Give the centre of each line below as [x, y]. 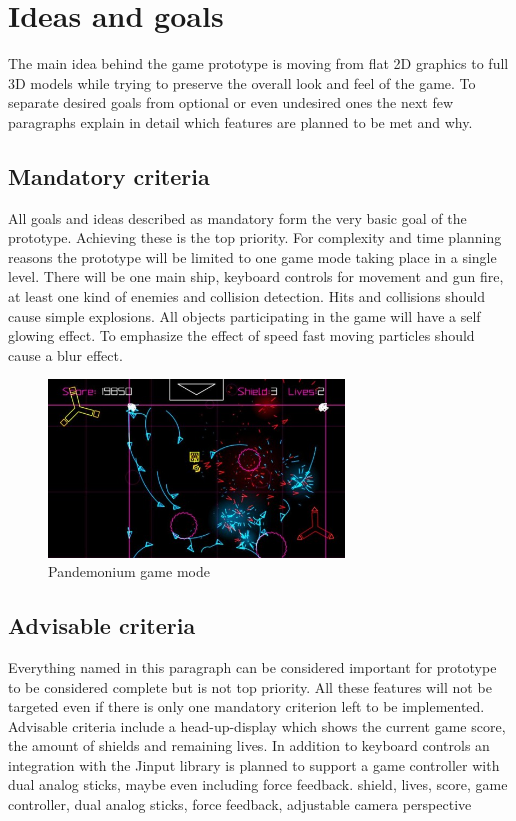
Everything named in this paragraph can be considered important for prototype [252, 666]
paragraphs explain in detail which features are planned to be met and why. [240, 121]
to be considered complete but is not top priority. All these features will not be [250, 686]
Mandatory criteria [109, 175]
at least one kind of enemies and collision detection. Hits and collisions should [246, 296]
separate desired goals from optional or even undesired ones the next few [231, 102]
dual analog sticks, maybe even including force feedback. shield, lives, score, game [258, 784]
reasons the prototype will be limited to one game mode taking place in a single [252, 256]
